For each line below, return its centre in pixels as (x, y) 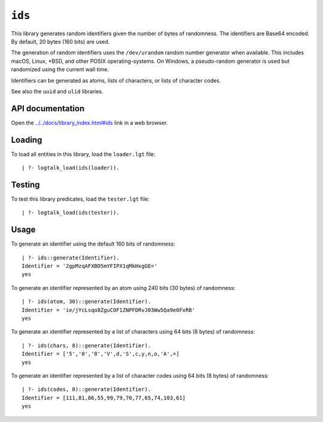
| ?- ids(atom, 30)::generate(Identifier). (86, 302)
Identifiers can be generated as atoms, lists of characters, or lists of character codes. (116, 80)
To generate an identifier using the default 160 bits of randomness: (93, 244)
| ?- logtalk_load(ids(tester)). (71, 213)
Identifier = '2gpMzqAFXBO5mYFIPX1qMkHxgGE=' (90, 266)
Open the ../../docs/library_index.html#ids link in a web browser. (89, 123)
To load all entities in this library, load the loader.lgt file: (83, 154)
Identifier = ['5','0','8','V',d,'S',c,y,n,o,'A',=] (100, 354)
